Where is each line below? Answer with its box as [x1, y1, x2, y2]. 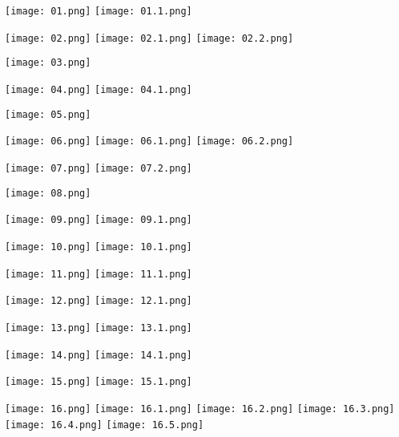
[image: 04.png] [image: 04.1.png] [5, 83, 192, 95]
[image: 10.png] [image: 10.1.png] [5, 241, 192, 253]
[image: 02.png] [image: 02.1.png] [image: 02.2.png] [5, 32, 294, 44]
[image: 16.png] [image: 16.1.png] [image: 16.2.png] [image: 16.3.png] [5, 403, 395, 415]
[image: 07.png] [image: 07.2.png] [5, 162, 192, 174]
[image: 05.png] [5, 108, 91, 120]
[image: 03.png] [5, 57, 91, 69]
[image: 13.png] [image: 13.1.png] [5, 322, 192, 334]
